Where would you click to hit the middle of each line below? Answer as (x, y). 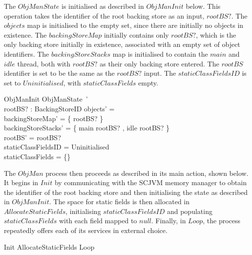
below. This (203, 6)
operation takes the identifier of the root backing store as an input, (104, 15)
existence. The (25, 34)
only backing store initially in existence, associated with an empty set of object (122, 44)
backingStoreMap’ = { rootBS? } (54, 118)
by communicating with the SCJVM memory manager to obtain (150, 182)
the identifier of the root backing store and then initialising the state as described (126, 192)
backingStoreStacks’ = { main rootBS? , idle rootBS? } (87, 128)
